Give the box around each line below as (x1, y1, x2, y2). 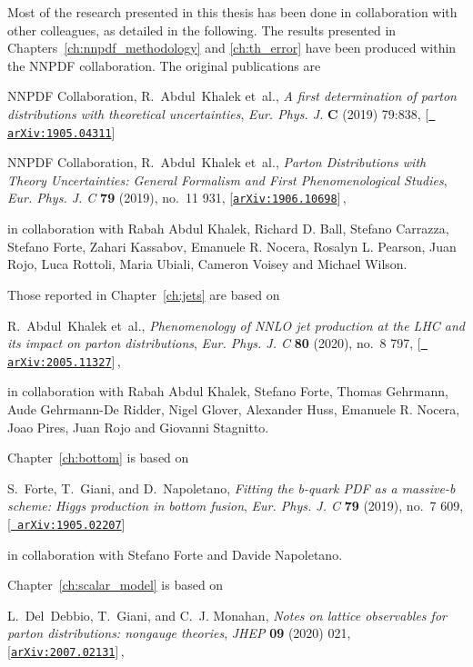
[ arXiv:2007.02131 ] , (7, 642, 125, 660)
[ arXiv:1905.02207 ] (7, 513, 126, 533)
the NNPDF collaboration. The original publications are (7, 55, 321, 75)
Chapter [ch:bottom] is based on (7, 448, 189, 467)
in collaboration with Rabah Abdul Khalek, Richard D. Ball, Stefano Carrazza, (7, 219, 449, 238)
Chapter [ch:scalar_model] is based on (7, 575, 224, 594)
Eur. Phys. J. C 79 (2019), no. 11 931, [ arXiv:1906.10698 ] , (7, 188, 347, 207)
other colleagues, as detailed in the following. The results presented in (7, 20, 397, 39)
